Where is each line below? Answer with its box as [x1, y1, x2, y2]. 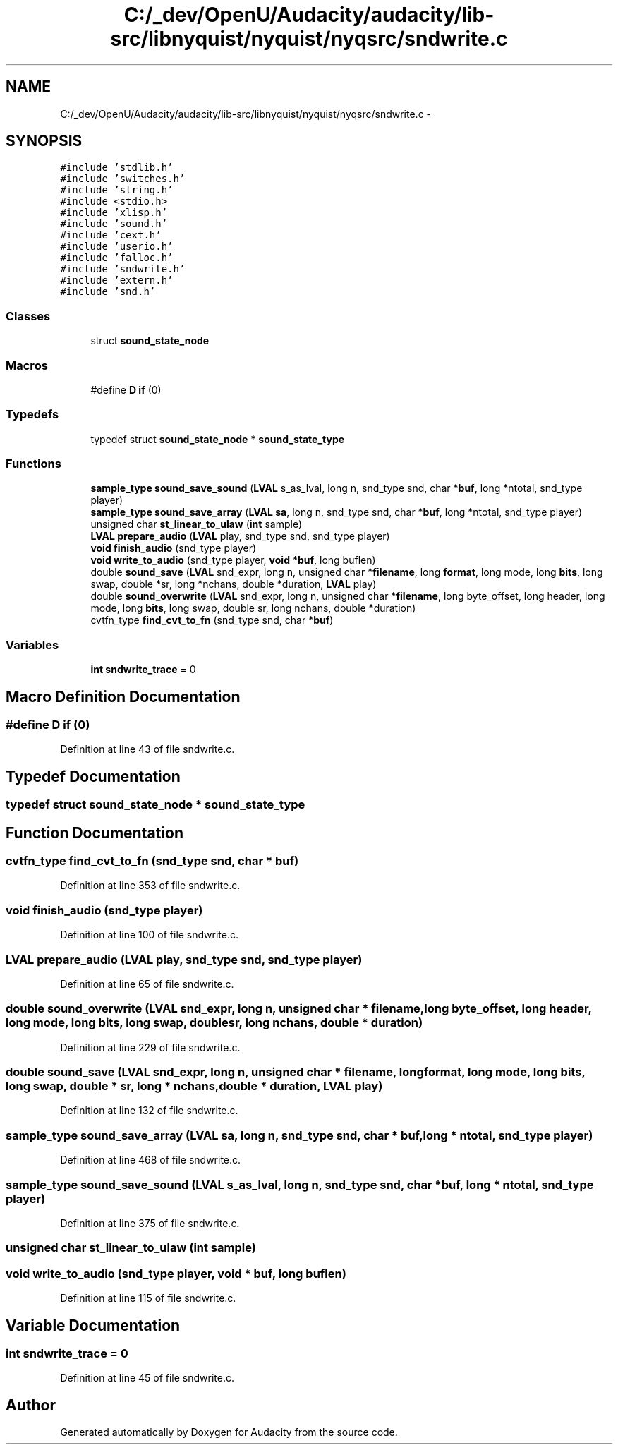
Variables [6, 637, 59, 652]
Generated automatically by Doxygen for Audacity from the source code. [60, 1426, 398, 1439]
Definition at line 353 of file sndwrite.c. [60, 879, 241, 892]
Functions [6, 457, 61, 471]
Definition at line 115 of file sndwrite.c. [60, 1292, 236, 1305]
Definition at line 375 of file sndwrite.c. [60, 1216, 240, 1229]
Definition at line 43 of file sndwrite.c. [60, 743, 235, 756]
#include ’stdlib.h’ [60, 162, 174, 174]
